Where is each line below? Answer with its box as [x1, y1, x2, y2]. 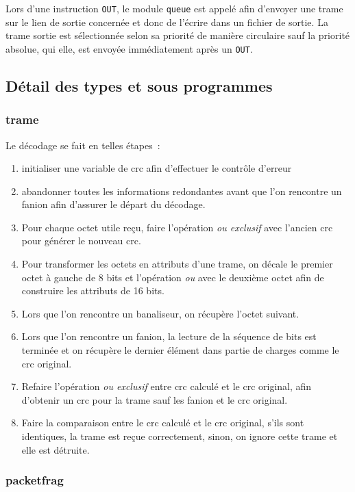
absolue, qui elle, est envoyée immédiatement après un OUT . [5, 41, 253, 55]
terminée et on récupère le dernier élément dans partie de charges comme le [21, 343, 339, 357]
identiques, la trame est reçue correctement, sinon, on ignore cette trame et [21, 429, 338, 443]
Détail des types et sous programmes [5, 75, 273, 96]
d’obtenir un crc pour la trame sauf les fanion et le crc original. [21, 392, 288, 406]
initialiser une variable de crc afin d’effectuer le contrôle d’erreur [21, 161, 292, 175]
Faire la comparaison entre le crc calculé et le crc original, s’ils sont [21, 415, 304, 430]
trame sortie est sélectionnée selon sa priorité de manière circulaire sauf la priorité [5, 28, 350, 42]
